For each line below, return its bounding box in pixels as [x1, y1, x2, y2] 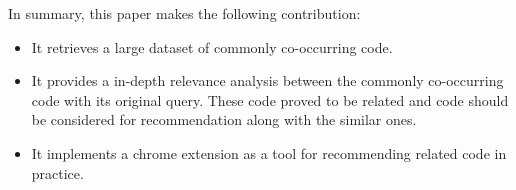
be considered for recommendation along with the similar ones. [31, 109, 417, 130]
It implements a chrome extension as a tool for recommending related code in [31, 142, 507, 163]
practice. [31, 162, 84, 183]
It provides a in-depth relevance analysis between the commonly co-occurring [31, 70, 504, 91]
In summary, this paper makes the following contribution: [8, 3, 361, 23]
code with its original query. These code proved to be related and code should [31, 89, 509, 110]
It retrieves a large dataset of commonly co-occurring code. [31, 36, 393, 57]
